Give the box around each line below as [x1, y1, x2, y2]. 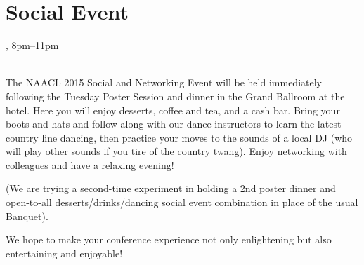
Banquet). [6, 208, 48, 223]
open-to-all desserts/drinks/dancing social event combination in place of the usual [6, 195, 358, 210]
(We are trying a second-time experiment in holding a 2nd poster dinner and [6, 181, 336, 196]
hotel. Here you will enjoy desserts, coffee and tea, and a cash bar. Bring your [6, 102, 340, 117]
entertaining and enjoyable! [6, 245, 123, 260]
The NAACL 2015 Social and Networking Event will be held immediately [6, 75, 322, 90]
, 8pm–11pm [6, 38, 59, 53]
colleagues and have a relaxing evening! [6, 157, 174, 172]
